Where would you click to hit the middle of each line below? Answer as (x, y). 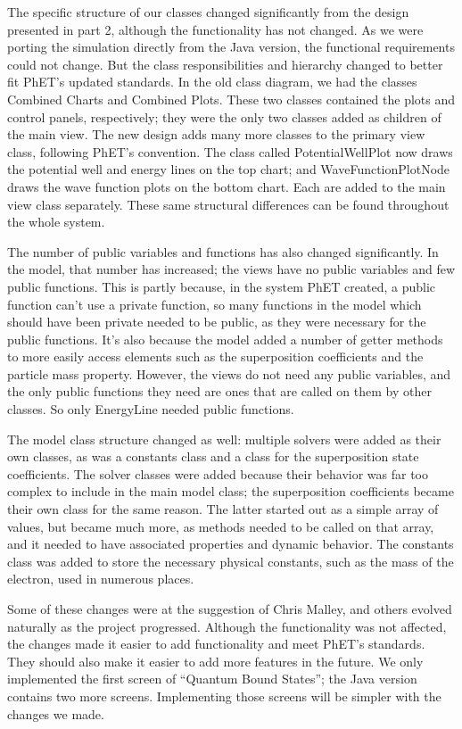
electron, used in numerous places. (101, 579)
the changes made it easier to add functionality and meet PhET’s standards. (216, 644)
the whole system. (56, 222)
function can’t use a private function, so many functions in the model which (214, 304)
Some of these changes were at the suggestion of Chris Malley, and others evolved (230, 609)
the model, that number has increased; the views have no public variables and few (231, 269)
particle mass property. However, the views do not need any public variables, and (229, 373)
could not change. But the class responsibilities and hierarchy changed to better (225, 64)
